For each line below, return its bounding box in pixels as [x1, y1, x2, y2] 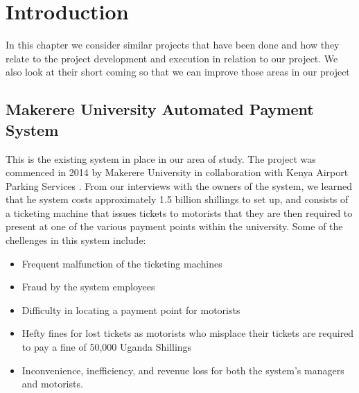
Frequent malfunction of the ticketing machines [21, 256, 222, 270]
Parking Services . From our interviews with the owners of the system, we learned [6, 178, 352, 193]
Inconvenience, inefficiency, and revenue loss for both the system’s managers [21, 363, 344, 377]
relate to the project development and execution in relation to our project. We [6, 51, 338, 65]
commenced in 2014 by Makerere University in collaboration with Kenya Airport [6, 165, 349, 180]
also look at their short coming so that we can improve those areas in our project [6, 64, 350, 79]
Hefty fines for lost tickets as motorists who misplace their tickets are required [21, 326, 354, 340]
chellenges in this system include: [6, 233, 146, 247]
